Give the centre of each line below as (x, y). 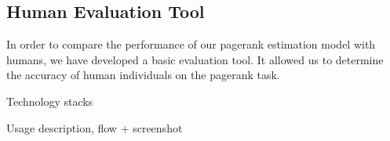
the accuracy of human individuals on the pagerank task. (143, 75)
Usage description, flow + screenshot (95, 127)
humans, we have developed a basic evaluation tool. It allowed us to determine (195, 59)
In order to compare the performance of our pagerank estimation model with (191, 44)
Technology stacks (50, 101)
